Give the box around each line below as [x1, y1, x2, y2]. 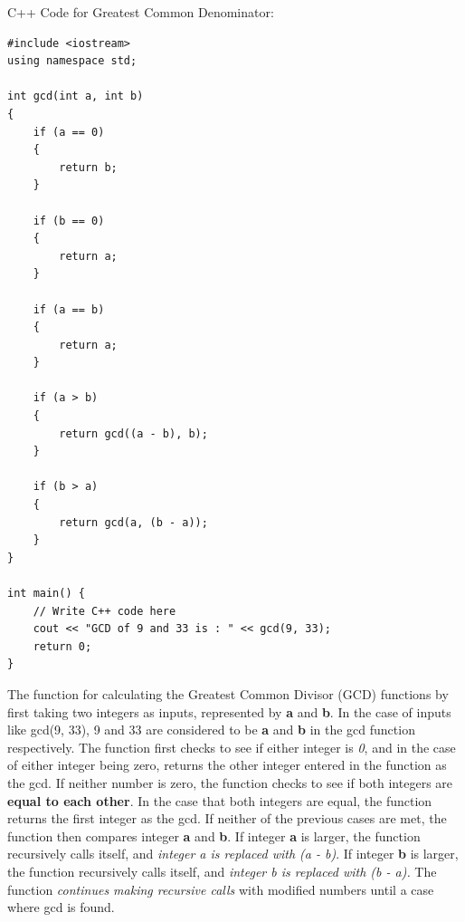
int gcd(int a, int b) [7, 90, 144, 103]
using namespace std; [7, 54, 138, 68]
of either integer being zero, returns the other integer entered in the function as [7, 755, 447, 774]
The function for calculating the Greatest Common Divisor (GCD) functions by [7, 684, 449, 703]
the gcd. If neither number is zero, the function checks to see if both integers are [7, 773, 453, 792]
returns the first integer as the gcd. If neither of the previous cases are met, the [7, 809, 447, 828]
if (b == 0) [33, 214, 105, 227]
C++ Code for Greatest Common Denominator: [7, 3, 274, 21]
